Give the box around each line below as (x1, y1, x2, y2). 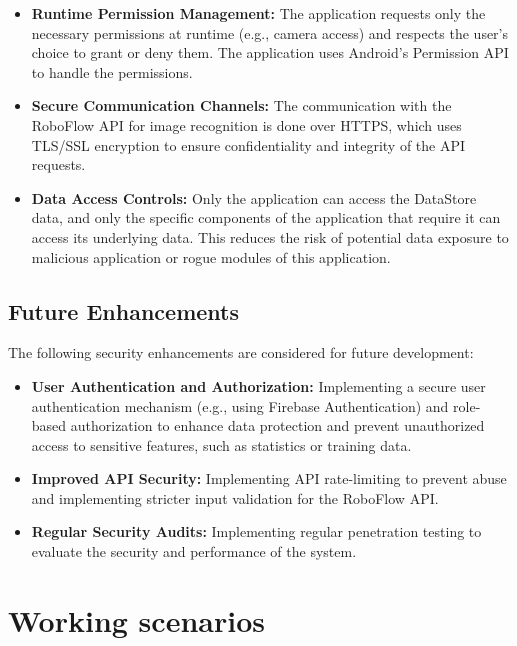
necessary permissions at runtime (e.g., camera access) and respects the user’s (31, 22, 509, 43)
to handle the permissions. (31, 61, 193, 82)
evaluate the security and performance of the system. (31, 541, 357, 562)
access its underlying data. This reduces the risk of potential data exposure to (31, 226, 509, 247)
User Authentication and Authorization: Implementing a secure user (31, 375, 486, 396)
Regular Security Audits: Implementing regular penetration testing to (31, 521, 482, 542)
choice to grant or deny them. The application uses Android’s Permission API (31, 42, 509, 63)
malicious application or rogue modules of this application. (31, 246, 391, 267)
